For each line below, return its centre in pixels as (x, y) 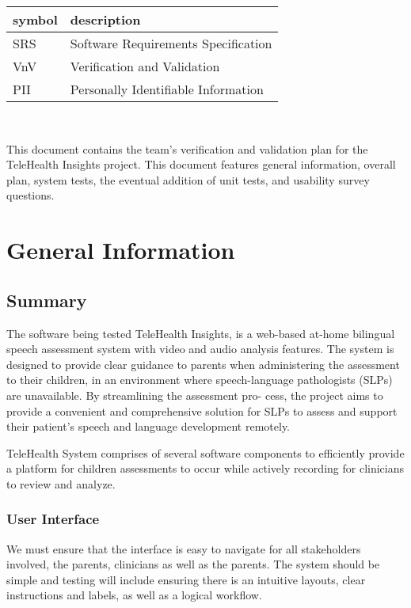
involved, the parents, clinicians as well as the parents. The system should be (193, 564)
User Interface (53, 519)
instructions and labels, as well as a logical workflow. (134, 595)
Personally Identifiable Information (167, 89)
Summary (47, 300)
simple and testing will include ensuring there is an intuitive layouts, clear (186, 579)
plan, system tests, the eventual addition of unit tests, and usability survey (188, 179)
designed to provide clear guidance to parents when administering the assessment (203, 364)
